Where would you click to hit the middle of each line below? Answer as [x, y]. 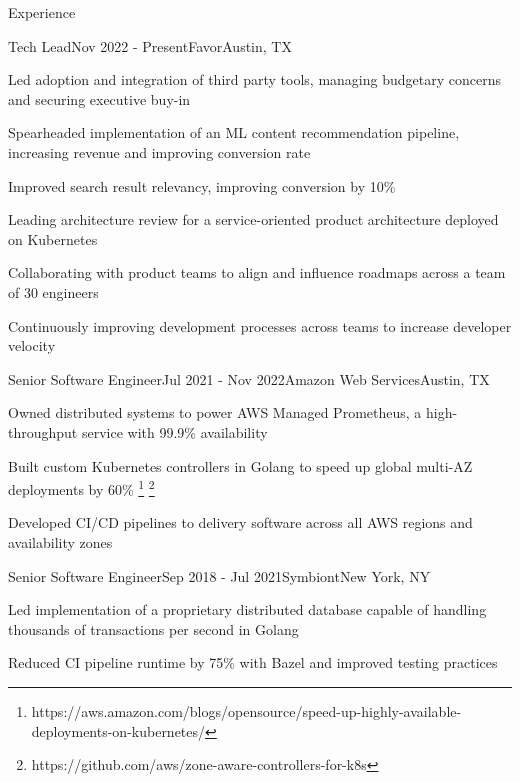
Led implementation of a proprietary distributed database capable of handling [247, 609]
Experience [42, 12]
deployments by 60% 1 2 [81, 487]
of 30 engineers [53, 291]
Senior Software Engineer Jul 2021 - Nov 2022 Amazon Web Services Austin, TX [249, 378]
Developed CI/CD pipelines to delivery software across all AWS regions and [240, 522]
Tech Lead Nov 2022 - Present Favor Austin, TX [150, 45]
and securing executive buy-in [99, 98]
